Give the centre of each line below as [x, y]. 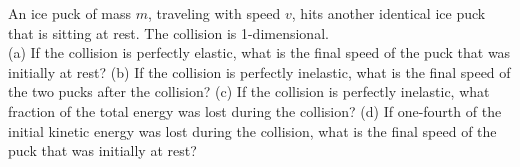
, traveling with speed [214, 13]
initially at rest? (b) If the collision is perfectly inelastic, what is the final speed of [259, 71]
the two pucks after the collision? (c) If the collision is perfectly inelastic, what [249, 91]
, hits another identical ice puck [388, 13]
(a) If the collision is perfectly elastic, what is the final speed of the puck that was [259, 52]
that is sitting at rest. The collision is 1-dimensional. [168, 32]
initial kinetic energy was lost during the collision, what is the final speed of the [252, 130]
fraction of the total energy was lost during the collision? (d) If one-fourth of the [255, 110]
